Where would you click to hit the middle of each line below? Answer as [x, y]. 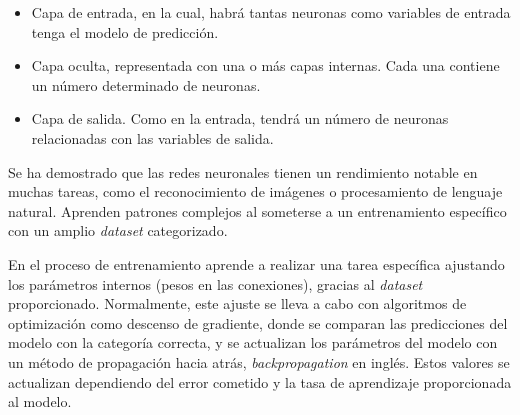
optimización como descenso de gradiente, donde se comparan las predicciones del [258, 322]
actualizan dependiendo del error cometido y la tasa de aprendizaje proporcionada [260, 381]
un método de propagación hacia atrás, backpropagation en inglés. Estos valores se [259, 361]
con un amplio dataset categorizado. [118, 230]
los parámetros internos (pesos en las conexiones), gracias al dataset [215, 283]
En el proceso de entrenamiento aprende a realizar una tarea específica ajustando [256, 263]
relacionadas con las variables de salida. [152, 137]
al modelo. [40, 401]
